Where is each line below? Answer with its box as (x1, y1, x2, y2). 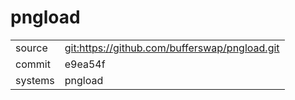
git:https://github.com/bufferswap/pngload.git (64, 41, 280, 55)
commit (15, 57, 51, 71)
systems (15, 73, 55, 87)
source (15, 41, 48, 55)
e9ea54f (64, 57, 106, 71)
